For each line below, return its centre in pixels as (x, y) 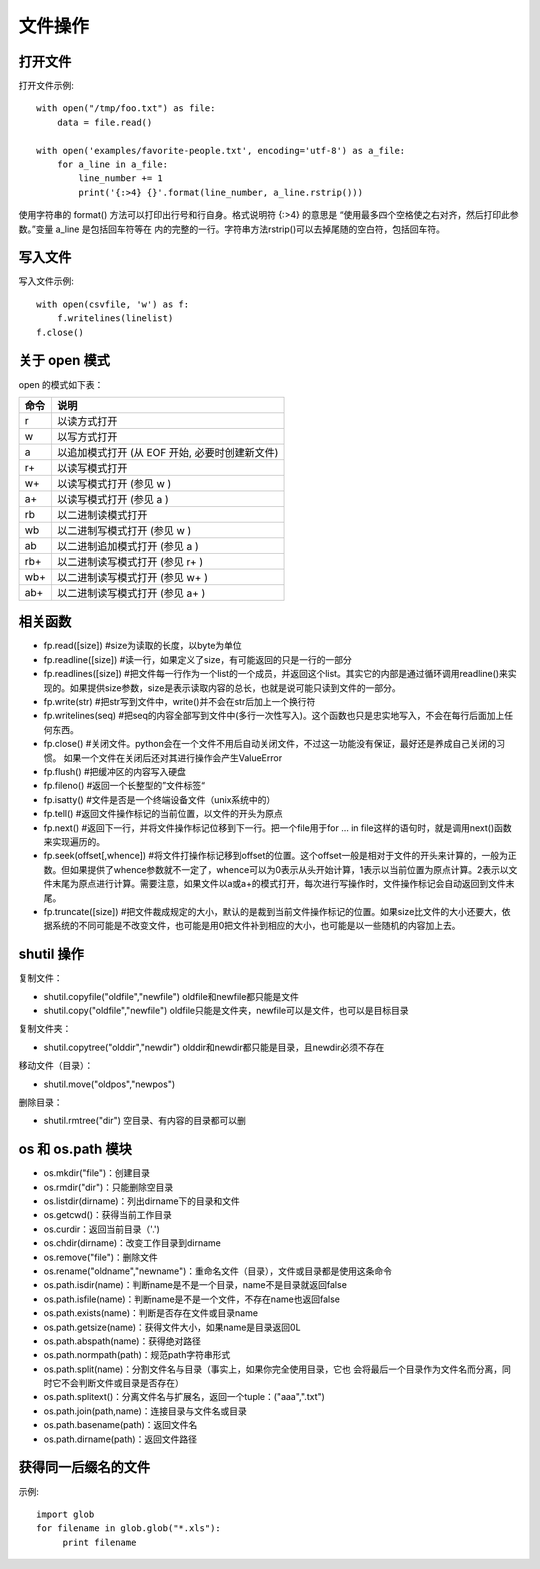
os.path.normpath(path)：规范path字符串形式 (137, 1355)
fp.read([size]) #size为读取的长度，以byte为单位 (142, 646)
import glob (65, 1514)
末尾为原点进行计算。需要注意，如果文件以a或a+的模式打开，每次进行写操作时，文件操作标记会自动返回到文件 (278, 884)
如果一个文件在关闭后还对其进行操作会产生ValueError (173, 757)
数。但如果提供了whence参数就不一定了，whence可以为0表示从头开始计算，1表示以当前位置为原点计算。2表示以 (276, 869)
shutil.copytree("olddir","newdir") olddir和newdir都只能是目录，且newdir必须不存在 (214, 1047)
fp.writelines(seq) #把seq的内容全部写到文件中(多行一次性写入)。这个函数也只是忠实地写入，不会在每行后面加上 (274, 716)
